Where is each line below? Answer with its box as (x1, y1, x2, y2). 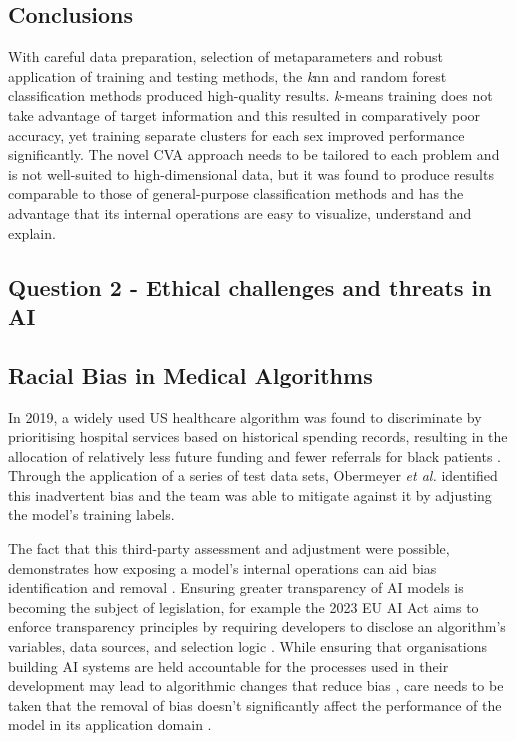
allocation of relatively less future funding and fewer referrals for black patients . (8, 445, 501, 466)
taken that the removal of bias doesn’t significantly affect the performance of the (8, 694, 502, 715)
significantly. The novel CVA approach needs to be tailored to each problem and (8, 144, 500, 165)
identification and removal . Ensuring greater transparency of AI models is (8, 577, 464, 598)
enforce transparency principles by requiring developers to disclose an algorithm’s (8, 616, 506, 637)
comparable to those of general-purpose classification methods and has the (8, 183, 464, 204)
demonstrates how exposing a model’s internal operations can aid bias (8, 557, 437, 578)
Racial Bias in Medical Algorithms (8, 359, 373, 390)
